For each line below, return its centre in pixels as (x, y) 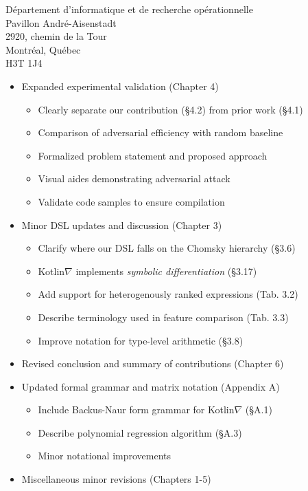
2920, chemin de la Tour (56, 36)
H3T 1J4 (24, 63)
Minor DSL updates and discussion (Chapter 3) (122, 225)
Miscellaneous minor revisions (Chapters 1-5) (116, 479)
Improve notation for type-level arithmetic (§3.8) (141, 340)
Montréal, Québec (43, 49)
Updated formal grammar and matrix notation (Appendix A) (151, 386)
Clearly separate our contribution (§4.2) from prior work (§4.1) (170, 109)
